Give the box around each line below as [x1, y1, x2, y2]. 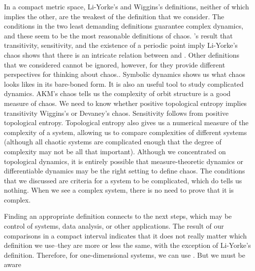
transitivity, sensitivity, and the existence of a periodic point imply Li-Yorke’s [4, 40, 238, 50]
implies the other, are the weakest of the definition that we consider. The [4, 11, 224, 21]
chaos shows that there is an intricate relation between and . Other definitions [4, 49, 240, 60]
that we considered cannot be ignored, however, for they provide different [4, 59, 225, 69]
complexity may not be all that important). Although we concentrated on [4, 146, 226, 156]
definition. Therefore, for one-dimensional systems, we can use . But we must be [4, 249, 245, 260]
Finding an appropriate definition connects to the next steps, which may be [4, 211, 232, 221]
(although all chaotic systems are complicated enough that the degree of [4, 136, 222, 147]
